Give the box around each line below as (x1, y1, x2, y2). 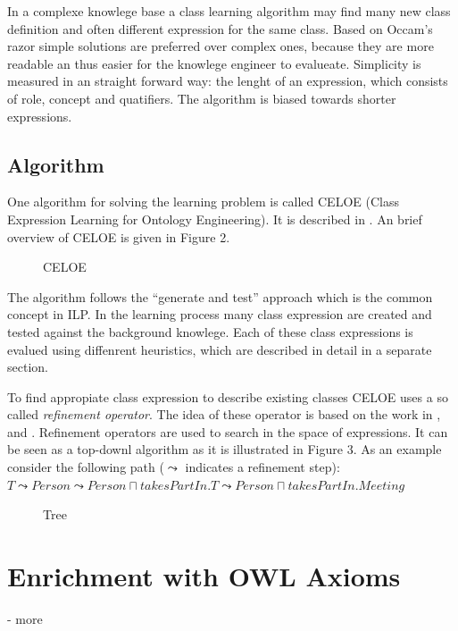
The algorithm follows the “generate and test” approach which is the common (7, 287, 433, 306)
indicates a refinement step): (185, 458, 340, 476)
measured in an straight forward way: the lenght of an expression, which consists (7, 72, 448, 90)
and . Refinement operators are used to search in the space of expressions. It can (7, 422, 448, 441)
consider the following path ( (7, 458, 164, 476)
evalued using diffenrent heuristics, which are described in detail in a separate (7, 340, 432, 358)
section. (7, 358, 48, 376)
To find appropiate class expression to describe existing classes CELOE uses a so (7, 387, 448, 406)
